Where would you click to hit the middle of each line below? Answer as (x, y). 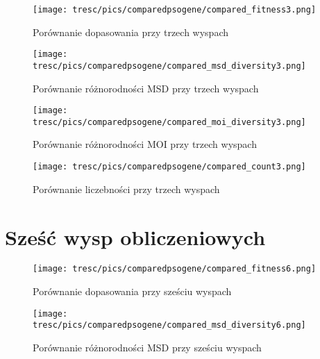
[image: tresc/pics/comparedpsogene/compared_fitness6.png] (175, 269)
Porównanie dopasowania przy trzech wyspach (131, 32)
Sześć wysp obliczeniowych (135, 236)
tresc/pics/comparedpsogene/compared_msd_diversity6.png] (169, 325)
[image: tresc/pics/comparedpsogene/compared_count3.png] (169, 167)
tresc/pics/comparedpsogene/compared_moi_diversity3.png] (169, 122)
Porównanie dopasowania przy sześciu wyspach (132, 291)
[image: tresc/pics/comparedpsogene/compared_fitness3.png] (175, 10)
